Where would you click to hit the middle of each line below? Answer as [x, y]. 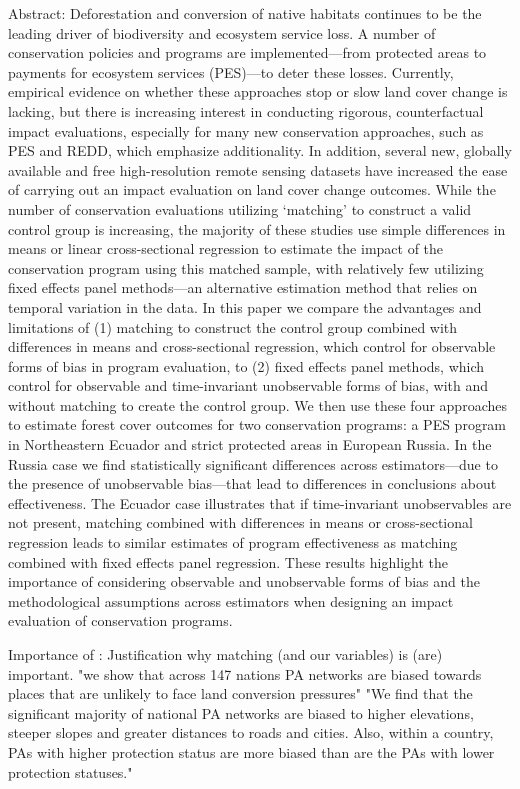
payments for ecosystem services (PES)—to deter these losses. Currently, [231, 71]
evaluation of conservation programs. [120, 620]
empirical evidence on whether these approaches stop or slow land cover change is [258, 91]
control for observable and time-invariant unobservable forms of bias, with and [248, 385]
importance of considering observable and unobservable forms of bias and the [244, 581]
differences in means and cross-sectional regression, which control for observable [252, 346]
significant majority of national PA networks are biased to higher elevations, [241, 712]
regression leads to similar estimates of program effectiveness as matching [233, 542]
